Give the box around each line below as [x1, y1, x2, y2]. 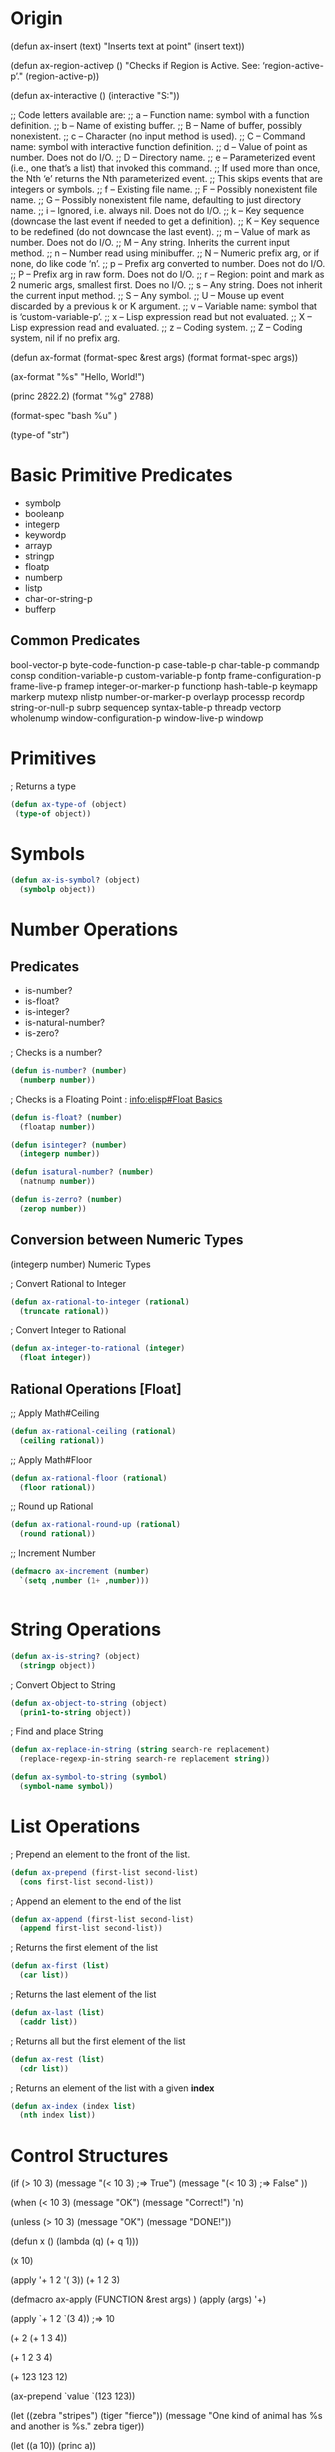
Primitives [10, 747, 97, 769]
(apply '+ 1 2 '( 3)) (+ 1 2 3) [10, 2274, 121, 2286]
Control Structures [10, 2144, 169, 2167]
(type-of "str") [10, 428, 70, 441]
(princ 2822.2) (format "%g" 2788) [10, 390, 154, 402]
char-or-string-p [24, 592, 93, 604]
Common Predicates [10, 632, 141, 649]
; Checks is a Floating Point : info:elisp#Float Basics [10, 1093, 223, 1105]
